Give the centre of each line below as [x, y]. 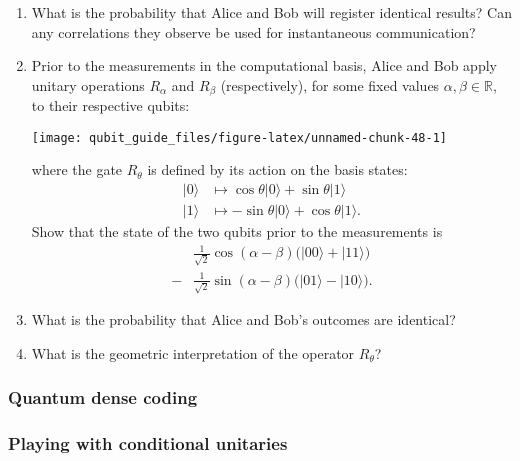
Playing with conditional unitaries [148, 443]
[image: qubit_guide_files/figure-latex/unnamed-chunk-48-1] [239, 137]
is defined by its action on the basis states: [277, 169]
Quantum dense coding [103, 397]
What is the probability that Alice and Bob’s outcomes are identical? [243, 319]
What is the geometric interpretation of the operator [193, 352]
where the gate [77, 169]
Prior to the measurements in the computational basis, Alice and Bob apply [264, 65]
